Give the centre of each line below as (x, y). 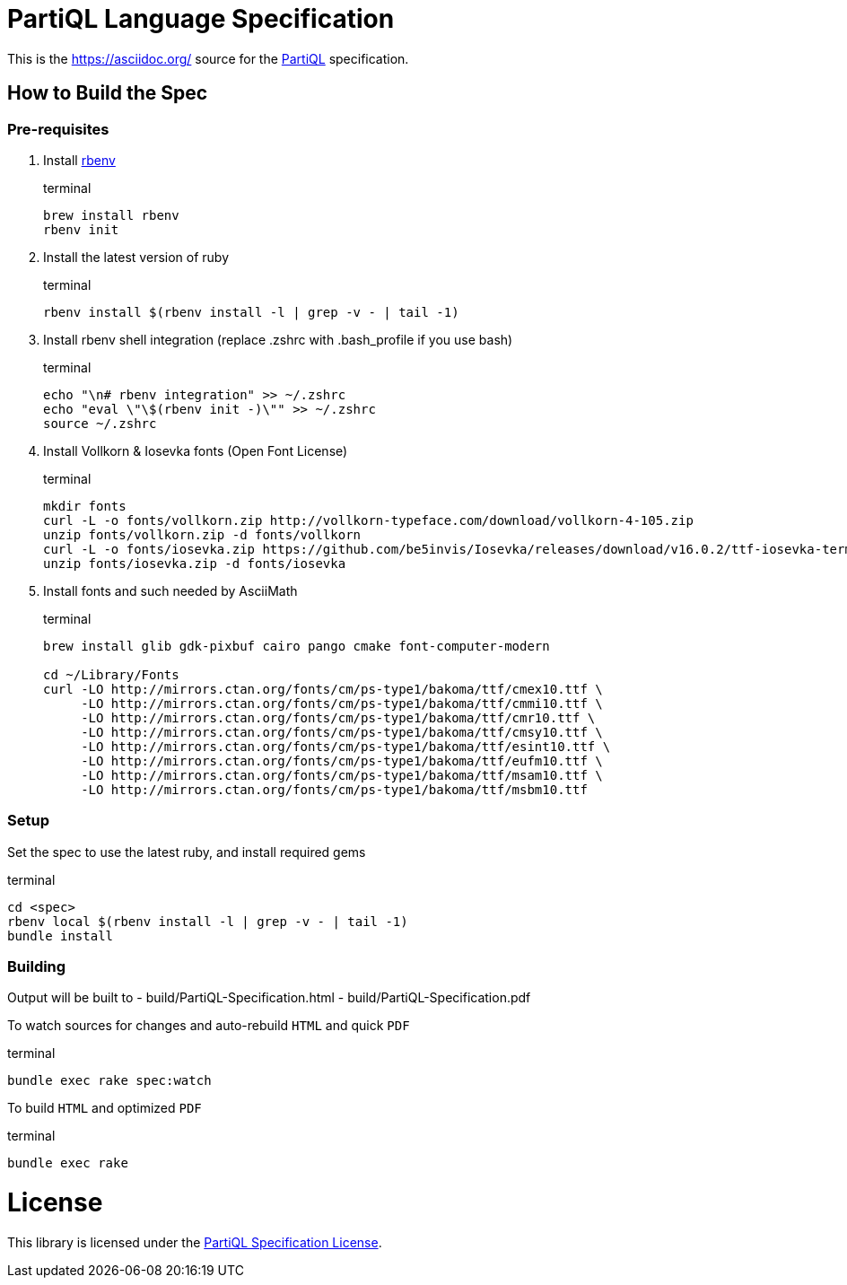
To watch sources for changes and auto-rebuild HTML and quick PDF (209, 1026)
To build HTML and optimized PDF (105, 1108)
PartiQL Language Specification (201, 19)
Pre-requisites (58, 129)
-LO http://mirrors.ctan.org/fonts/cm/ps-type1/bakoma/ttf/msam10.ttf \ (342, 775)
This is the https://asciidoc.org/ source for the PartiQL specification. (208, 58)
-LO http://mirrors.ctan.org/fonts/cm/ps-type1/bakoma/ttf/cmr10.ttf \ (338, 717)
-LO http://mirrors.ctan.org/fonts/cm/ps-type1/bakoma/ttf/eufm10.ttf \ (342, 761)
